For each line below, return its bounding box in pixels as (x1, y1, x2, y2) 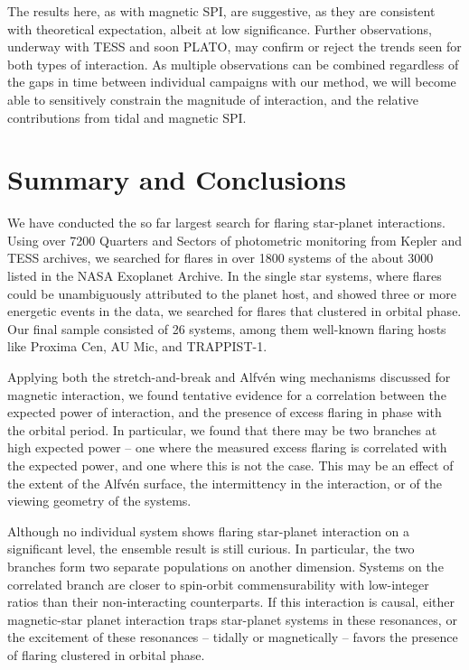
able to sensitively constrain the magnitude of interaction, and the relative (7, 89, 418, 108)
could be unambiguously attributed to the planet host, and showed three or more (7, 284, 457, 302)
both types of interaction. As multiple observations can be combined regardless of (7, 54, 459, 73)
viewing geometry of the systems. (7, 491, 192, 510)
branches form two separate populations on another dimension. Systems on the (7, 556, 444, 575)
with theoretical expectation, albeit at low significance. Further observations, (7, 19, 432, 38)
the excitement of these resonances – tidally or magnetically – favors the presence (7, 628, 458, 647)
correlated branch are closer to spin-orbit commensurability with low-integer (7, 574, 429, 593)
